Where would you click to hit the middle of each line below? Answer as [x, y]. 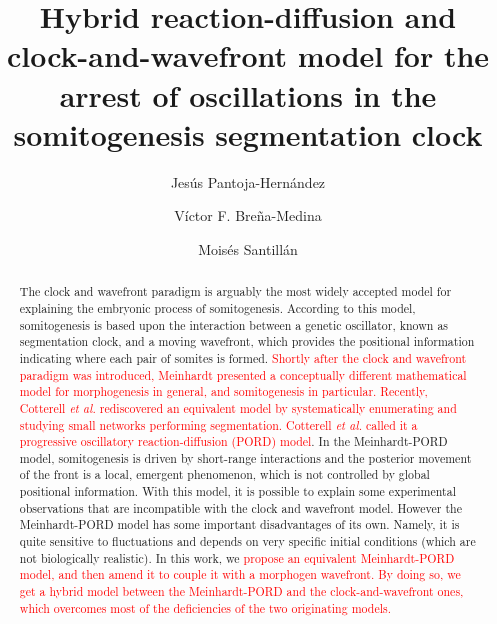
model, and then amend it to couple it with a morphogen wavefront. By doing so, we [240, 574]
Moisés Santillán [248, 248]
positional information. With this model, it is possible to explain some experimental [237, 491]
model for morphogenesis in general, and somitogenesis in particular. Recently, [223, 391]
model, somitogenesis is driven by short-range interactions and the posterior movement [245, 457]
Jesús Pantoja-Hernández [248, 181]
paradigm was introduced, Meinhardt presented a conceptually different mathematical [243, 374]
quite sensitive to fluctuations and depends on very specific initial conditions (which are [247, 541]
